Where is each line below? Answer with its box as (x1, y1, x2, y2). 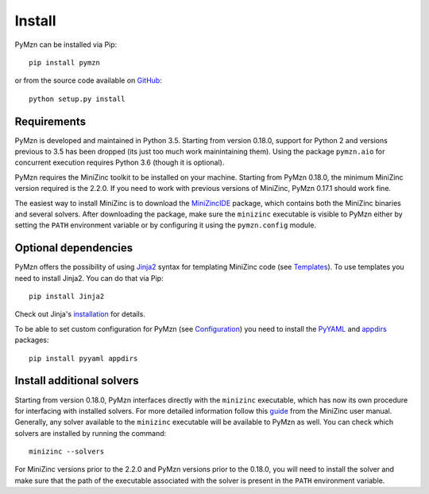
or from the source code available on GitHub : (14, 76, 162, 85)
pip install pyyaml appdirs (29, 354, 138, 363)
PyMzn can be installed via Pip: (14, 40, 118, 49)
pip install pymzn (29, 58, 101, 67)
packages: (14, 335, 49, 345)
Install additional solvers (14, 374, 139, 387)
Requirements (14, 115, 87, 128)
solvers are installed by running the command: (14, 428, 167, 438)
